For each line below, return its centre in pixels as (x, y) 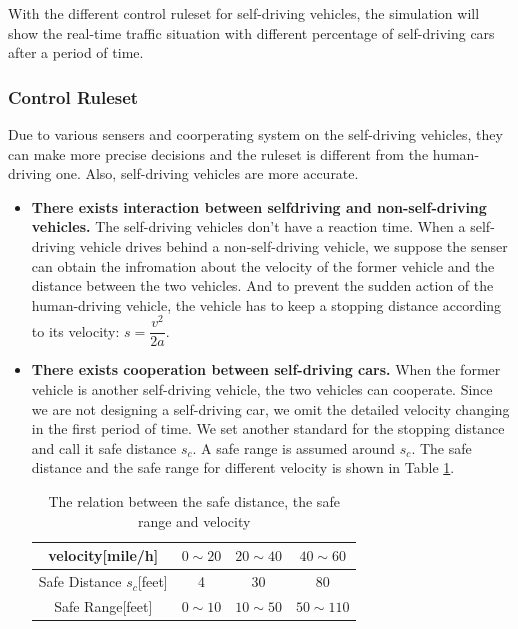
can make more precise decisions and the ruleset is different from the (218, 153)
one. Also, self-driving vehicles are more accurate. (207, 173)
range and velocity (194, 520)
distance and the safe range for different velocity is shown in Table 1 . (243, 467)
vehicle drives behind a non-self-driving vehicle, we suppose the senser (293, 245)
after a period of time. (76, 52)
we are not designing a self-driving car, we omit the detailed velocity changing (270, 408)
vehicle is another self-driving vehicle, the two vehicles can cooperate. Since (262, 389)
